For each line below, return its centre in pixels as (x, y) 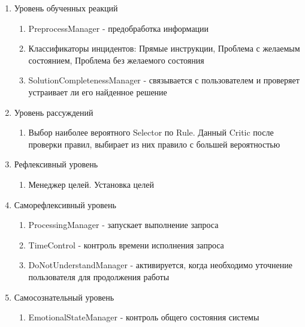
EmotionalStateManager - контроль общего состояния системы (144, 317)
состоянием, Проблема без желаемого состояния (116, 60)
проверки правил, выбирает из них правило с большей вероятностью (154, 144)
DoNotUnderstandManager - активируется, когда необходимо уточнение (160, 265)
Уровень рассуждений (54, 112)
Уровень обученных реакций (66, 8)
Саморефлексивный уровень (65, 204)
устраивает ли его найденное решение (98, 91)
